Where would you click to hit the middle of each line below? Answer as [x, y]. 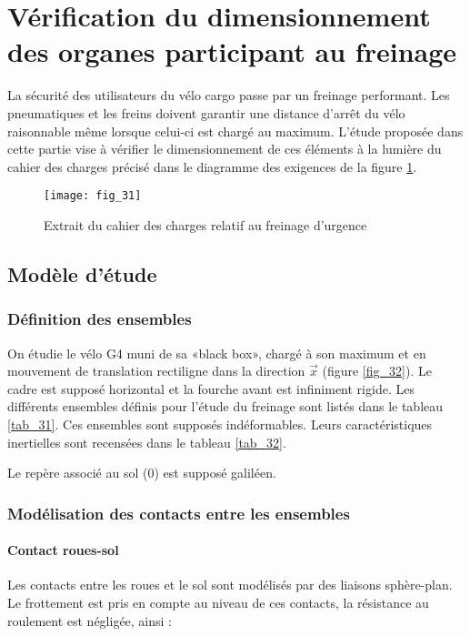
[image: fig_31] [93, 196]
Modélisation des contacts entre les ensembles [179, 513]
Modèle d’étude [82, 273]
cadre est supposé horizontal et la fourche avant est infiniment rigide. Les [211, 388]
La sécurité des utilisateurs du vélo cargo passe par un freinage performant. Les [229, 95]
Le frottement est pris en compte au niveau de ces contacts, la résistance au [218, 602]
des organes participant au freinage [232, 51]
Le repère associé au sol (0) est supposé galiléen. [142, 473]
